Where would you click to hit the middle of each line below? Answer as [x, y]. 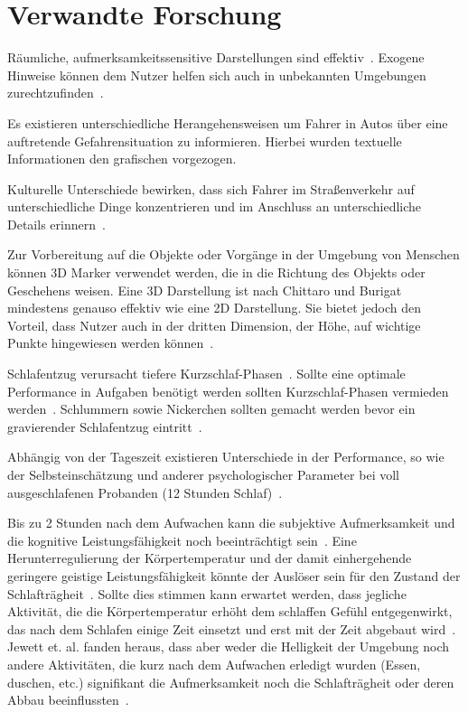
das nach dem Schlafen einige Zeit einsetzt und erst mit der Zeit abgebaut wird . [232, 628]
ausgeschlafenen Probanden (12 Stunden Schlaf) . [145, 492]
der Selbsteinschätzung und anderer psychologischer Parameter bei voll [203, 474]
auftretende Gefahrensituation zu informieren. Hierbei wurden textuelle [205, 141]
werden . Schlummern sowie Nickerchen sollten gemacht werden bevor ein [211, 409]
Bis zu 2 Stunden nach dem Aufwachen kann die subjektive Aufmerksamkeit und [231, 523]
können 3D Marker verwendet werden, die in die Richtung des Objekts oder [216, 272]
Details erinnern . [56, 224]
